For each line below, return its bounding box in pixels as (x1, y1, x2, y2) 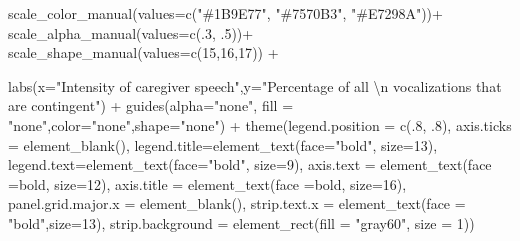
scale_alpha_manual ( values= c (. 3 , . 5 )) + (8, 22, 254, 43)
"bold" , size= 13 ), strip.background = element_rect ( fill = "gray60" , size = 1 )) (8, 212, 475, 233)
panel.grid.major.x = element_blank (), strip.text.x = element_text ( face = (8, 193, 466, 214)
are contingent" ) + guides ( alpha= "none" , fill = (8, 95, 294, 116)
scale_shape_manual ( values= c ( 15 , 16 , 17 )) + (8, 42, 279, 63)
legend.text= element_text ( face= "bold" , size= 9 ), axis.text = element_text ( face (8, 154, 492, 175)
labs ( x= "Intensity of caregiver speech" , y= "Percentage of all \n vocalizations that (8, 75, 502, 96)
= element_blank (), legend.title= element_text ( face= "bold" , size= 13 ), (8, 134, 438, 155)
